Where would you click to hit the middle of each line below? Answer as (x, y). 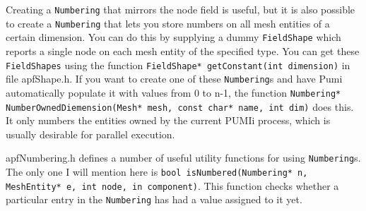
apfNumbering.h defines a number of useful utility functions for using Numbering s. (183, 158)
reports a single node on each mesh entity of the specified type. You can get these (183, 50)
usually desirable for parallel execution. (90, 134)
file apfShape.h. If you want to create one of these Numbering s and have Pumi (174, 79)
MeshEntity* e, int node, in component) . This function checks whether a (172, 185)
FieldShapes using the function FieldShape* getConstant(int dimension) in (178, 65)
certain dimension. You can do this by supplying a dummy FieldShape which (173, 37)
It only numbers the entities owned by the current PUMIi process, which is (168, 120)
